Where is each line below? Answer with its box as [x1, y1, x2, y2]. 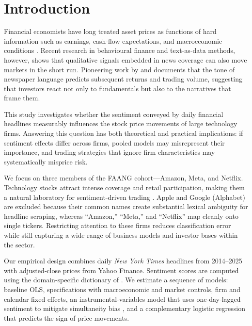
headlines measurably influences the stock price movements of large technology [4, 118, 237, 129]
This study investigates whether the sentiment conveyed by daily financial [4, 109, 223, 119]
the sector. [4, 239, 35, 249]
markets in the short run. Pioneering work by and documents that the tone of [4, 64, 235, 74]
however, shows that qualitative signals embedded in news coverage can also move [4, 54, 247, 65]
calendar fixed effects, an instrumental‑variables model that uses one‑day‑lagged [4, 293, 241, 304]
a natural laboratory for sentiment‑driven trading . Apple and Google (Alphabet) [4, 192, 245, 202]
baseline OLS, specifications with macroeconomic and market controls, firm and [4, 284, 240, 294]
